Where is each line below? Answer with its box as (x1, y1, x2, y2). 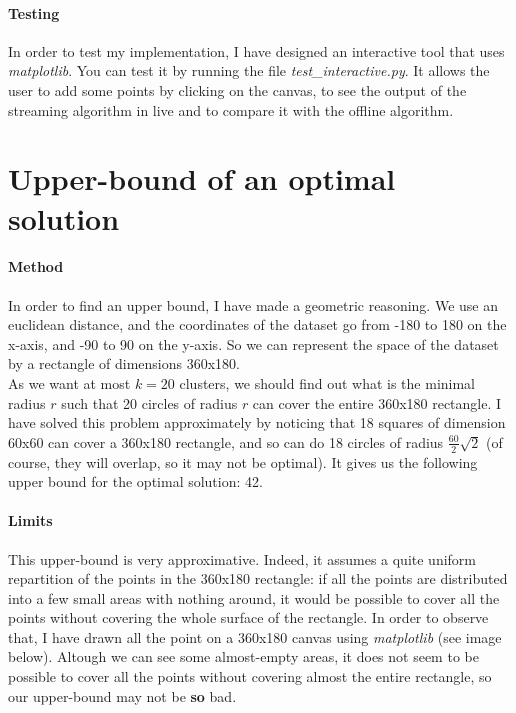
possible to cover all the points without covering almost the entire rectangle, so (8, 666, 492, 687)
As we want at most (8, 372, 131, 393)
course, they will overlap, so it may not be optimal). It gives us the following (8, 451, 478, 472)
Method (8, 256, 64, 277)
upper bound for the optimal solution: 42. (8, 471, 263, 492)
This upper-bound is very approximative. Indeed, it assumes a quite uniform (8, 548, 477, 569)
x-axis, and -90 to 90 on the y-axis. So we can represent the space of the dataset (8, 333, 499, 354)
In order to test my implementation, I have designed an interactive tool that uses (8, 40, 505, 61)
